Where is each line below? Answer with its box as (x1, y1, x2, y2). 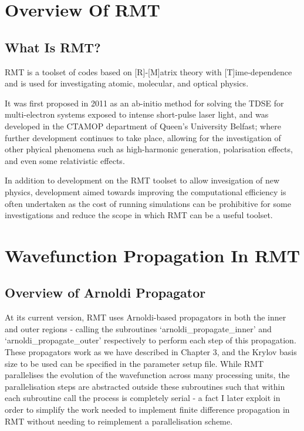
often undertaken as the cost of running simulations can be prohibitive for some (5, 197, 291, 209)
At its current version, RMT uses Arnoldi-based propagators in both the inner (5, 311, 286, 323)
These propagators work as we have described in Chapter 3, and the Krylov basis (5, 346, 297, 358)
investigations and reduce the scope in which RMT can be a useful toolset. (5, 209, 273, 221)
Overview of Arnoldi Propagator (5, 283, 206, 302)
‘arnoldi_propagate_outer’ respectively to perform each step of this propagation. (5, 334, 296, 346)
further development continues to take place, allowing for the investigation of (5, 131, 281, 143)
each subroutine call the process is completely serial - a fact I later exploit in (5, 392, 281, 404)
